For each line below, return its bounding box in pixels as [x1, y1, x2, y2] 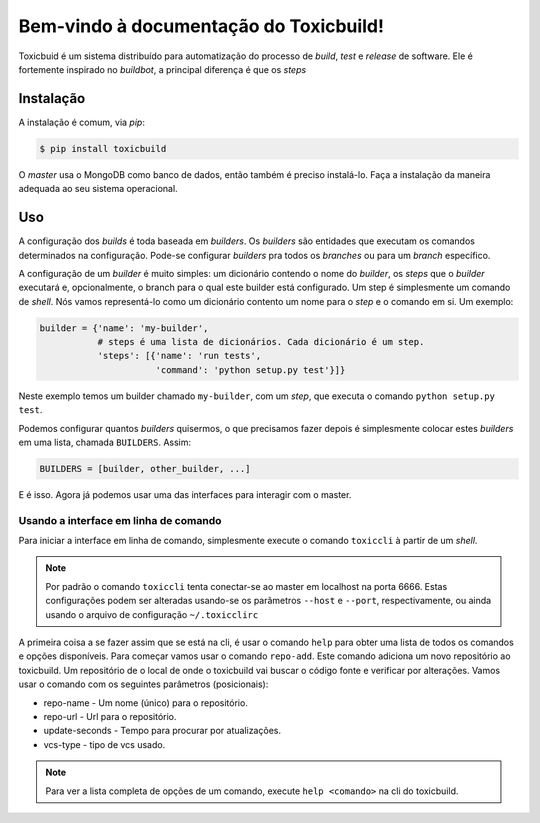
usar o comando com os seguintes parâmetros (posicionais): [18, 678, 269, 690]
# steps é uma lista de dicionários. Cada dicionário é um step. [97, 336, 425, 348]
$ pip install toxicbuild [39, 143, 167, 154]
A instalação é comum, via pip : [18, 116, 145, 128]
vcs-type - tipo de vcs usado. [43, 738, 166, 750]
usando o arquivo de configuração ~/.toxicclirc [45, 608, 259, 620]
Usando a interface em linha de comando [18, 513, 222, 527]
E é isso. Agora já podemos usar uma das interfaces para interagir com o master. [18, 488, 352, 500]
